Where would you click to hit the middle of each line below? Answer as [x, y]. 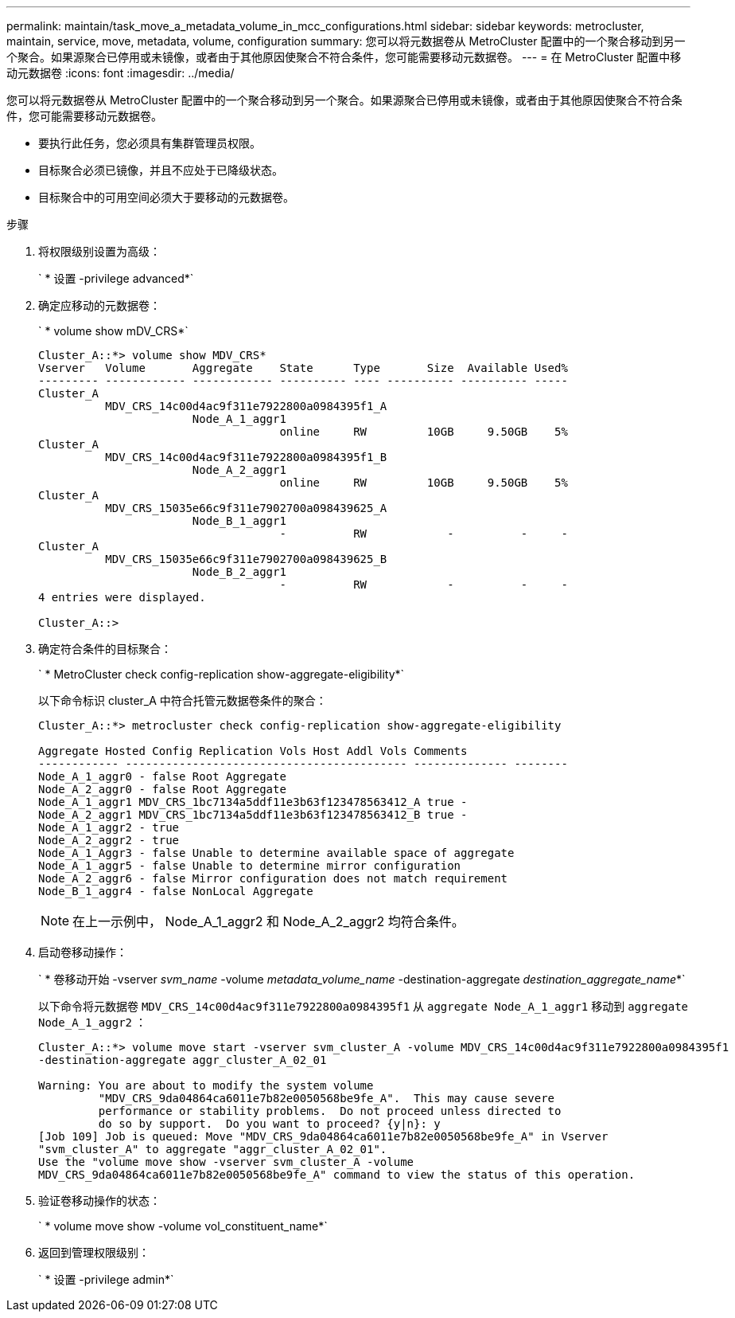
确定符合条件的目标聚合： [105, 649]
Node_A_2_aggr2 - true [109, 840]
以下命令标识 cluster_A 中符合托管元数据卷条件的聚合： [183, 700]
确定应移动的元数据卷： [99, 305]
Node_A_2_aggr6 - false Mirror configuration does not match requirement [273, 878]
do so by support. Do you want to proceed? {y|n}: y [269, 1124]
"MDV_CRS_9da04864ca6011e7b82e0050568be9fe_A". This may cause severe [327, 1098]
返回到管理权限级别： [94, 1252]
